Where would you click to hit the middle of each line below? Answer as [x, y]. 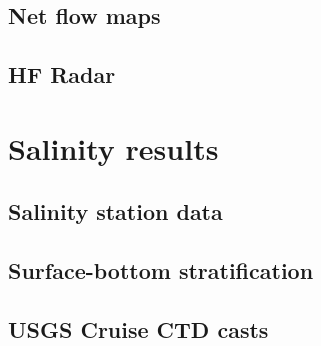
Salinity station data [115, 211]
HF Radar [62, 74]
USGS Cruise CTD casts [138, 328]
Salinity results [113, 147]
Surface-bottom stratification [161, 270]
